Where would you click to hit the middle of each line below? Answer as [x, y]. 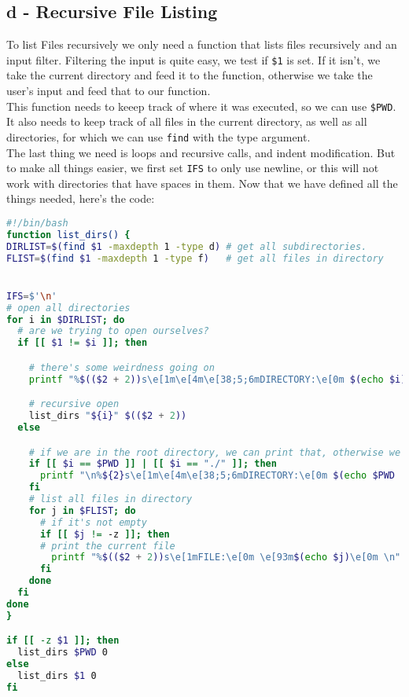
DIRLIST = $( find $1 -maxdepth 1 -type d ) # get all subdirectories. [187, 246]
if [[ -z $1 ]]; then [63, 641]
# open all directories [68, 308]
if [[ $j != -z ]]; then [105, 534]
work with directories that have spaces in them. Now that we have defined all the [202, 183]
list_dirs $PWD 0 [63, 653]
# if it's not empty [93, 522]
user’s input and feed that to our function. [109, 91]
